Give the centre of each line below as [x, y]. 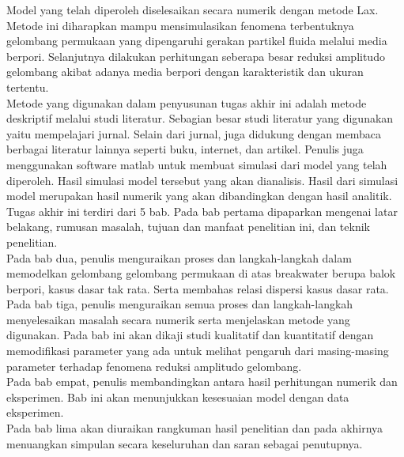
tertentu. [28, 87]
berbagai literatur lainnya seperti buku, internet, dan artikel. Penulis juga [185, 149]
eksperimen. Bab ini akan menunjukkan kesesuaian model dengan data [178, 397]
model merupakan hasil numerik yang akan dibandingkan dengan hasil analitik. [199, 196]
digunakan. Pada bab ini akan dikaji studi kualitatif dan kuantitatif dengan [190, 335]
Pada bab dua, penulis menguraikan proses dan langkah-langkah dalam [179, 257]
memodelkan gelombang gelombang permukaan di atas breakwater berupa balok [201, 273]
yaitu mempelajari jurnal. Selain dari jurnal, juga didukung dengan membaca [194, 133]
